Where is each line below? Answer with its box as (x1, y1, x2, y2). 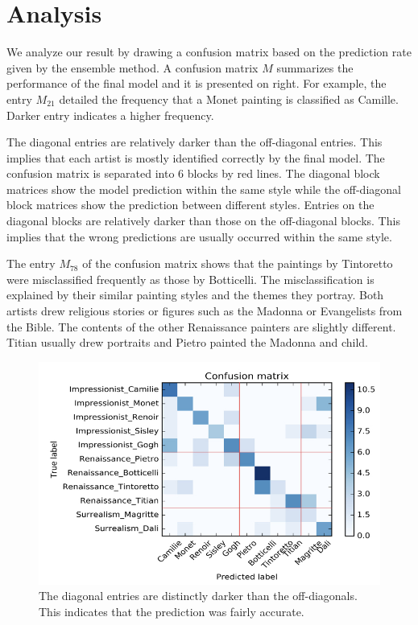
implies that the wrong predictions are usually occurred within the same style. (6, 228, 392, 245)
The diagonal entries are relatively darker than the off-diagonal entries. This (6, 134, 383, 150)
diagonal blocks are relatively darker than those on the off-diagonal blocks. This (6, 212, 400, 229)
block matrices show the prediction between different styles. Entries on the (6, 196, 375, 213)
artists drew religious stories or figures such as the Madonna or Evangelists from (6, 302, 403, 319)
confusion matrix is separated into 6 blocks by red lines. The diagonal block (6, 165, 380, 182)
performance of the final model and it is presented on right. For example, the (6, 75, 387, 92)
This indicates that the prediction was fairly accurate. (39, 602, 304, 619)
